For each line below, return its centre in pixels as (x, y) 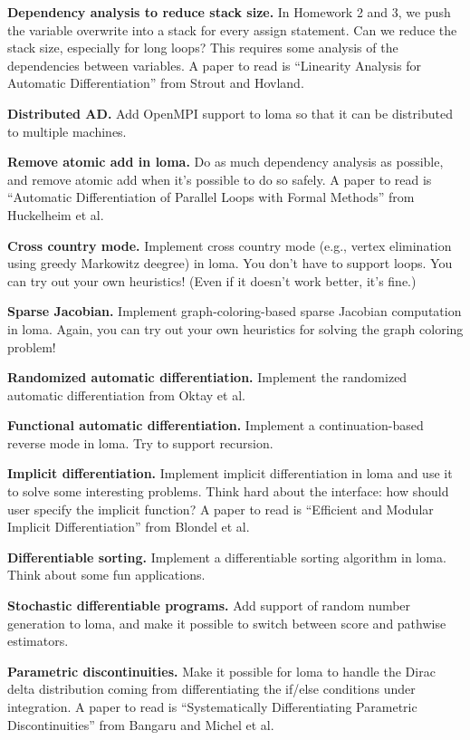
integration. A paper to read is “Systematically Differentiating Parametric (212, 706)
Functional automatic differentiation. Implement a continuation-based (216, 425)
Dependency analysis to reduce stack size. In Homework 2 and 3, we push (229, 12)
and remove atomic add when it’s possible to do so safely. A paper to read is (220, 179)
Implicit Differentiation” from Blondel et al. (129, 527)
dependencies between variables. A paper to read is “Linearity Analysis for (214, 65)
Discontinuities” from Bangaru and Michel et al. (141, 724)
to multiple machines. (67, 131)
